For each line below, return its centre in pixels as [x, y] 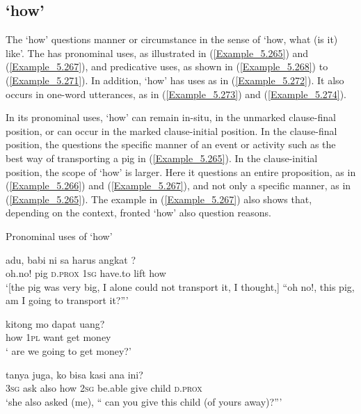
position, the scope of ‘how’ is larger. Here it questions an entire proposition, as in [181, 172]
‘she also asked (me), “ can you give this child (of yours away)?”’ [144, 401]
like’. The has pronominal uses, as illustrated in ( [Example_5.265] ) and [157, 53]
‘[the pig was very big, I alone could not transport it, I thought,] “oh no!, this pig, [180, 286]
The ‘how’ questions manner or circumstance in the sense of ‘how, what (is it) [172, 39]
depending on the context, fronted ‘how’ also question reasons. [138, 213]
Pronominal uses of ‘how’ [59, 236]
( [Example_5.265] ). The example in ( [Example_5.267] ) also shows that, [159, 199]
